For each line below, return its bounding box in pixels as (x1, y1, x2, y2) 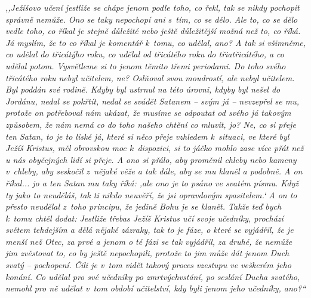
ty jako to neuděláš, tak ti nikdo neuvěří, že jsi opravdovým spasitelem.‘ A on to (5, 188, 297, 201)
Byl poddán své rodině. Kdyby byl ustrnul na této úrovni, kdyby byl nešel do (5, 83, 281, 96)
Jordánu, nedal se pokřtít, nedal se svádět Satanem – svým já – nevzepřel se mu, (5, 94, 300, 107)
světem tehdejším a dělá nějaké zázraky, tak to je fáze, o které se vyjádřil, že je (5, 223, 294, 236)
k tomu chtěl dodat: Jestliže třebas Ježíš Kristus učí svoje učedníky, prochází (5, 211, 284, 224)
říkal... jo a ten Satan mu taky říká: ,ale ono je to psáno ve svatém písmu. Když (5, 176, 299, 189)
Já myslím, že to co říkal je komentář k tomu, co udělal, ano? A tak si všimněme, (5, 36, 306, 48)
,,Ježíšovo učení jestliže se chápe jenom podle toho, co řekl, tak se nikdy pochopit (5, 1, 300, 13)
